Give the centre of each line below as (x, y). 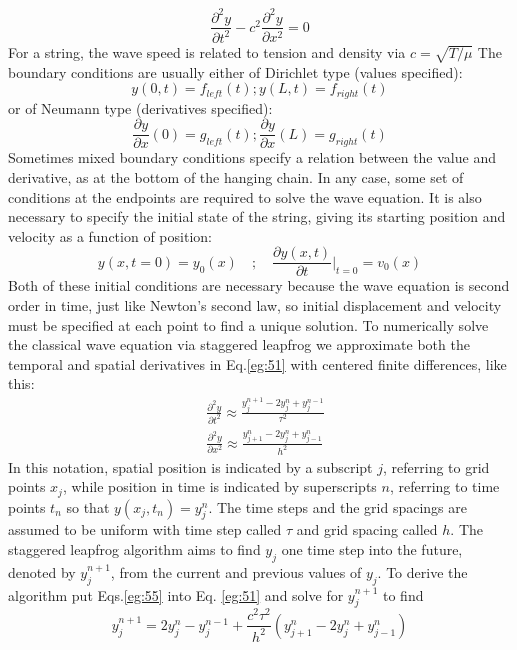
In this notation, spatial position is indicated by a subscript (190, 466)
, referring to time (444, 486)
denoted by (42, 571)
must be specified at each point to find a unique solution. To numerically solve (248, 324)
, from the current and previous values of (236, 571)
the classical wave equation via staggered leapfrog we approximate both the (239, 344)
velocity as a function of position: (110, 235)
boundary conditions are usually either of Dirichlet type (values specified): (235, 71)
